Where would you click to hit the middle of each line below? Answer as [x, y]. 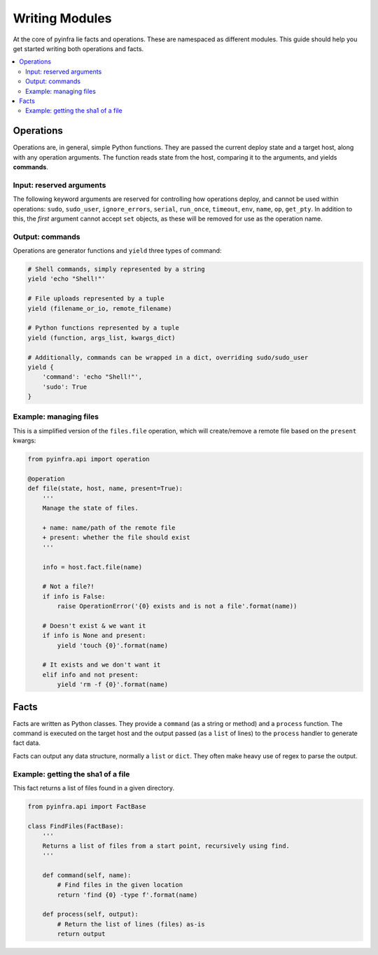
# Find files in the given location [120, 885]
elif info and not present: [91, 675]
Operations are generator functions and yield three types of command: [117, 251]
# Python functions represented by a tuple [104, 328]
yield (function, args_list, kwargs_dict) [101, 337]
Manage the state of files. [91, 508]
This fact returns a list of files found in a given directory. [94, 788]
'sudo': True [65, 386]
